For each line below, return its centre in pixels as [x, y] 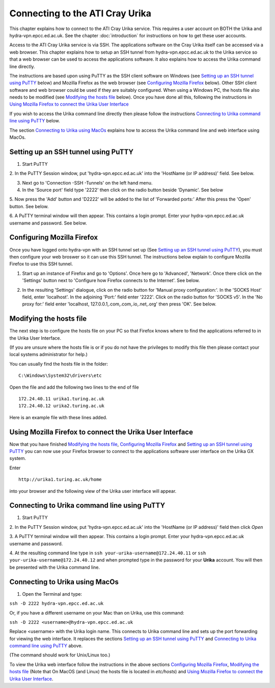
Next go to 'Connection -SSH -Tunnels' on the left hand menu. [87, 183]
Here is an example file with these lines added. [58, 417]
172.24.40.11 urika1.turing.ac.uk [61, 399]
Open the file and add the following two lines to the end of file [74, 387]
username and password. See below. [48, 223]
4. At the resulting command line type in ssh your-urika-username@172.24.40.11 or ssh [108, 553]
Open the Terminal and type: [52, 594]
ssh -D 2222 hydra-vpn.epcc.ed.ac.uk [57, 604]
